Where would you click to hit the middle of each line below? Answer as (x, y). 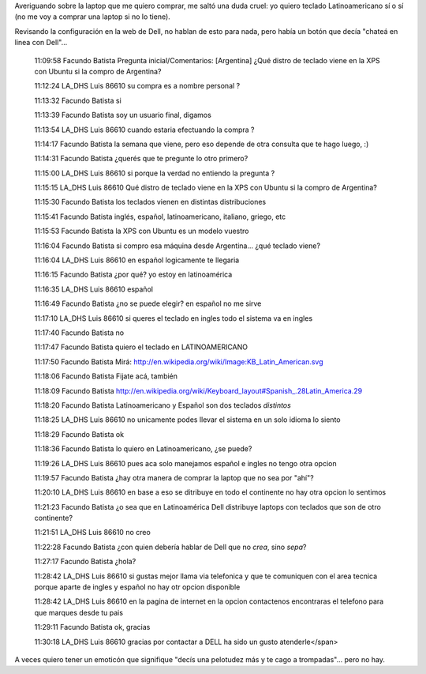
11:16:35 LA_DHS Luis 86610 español (94, 289)
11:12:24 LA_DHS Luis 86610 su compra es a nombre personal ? (137, 86)
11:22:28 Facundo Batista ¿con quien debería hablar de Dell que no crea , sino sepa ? (170, 547)
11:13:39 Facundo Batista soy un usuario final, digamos (123, 115)
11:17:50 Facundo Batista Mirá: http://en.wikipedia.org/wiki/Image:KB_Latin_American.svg (179, 361)
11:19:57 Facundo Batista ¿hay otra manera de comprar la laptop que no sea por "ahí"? (174, 477)
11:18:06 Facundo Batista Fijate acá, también (106, 376)
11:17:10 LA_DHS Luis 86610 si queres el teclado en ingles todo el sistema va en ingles (174, 318)
